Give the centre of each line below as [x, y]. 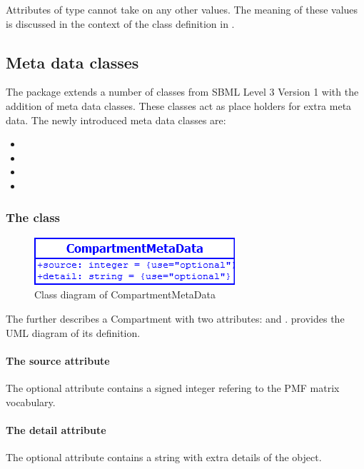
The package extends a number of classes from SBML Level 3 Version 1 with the [182, 92]
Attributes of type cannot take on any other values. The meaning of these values [182, 9]
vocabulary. [31, 402]
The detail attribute [56, 429]
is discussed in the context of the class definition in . [120, 23]
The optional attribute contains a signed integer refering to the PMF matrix [173, 387]
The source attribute [58, 360]
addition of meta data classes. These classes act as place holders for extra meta [179, 105]
